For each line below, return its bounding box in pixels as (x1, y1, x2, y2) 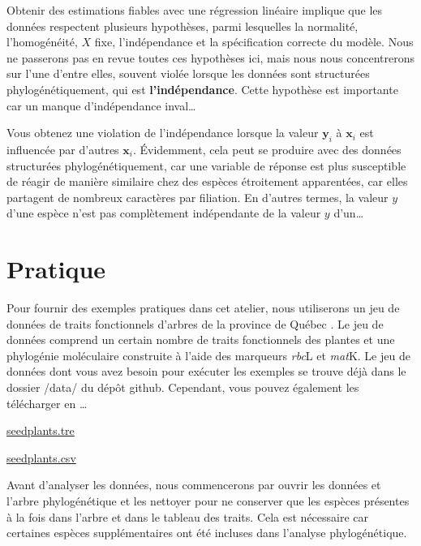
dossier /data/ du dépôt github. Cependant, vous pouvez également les (6, 379, 359, 396)
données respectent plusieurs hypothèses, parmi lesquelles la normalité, (6, 17, 359, 34)
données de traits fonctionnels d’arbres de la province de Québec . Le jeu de (6, 315, 384, 332)
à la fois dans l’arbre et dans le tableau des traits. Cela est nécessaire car (6, 508, 369, 525)
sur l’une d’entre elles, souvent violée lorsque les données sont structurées (6, 65, 370, 82)
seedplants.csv (6, 449, 76, 466)
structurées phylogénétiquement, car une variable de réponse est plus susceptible (6, 157, 406, 174)
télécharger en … (6, 394, 88, 411)
